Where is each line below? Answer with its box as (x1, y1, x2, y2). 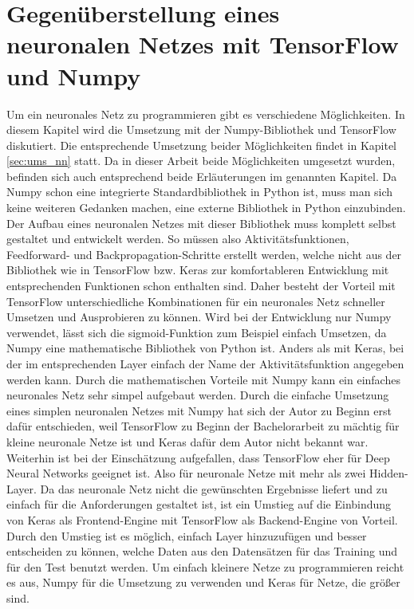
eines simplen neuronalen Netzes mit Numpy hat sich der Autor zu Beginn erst (6, 402, 392, 418)
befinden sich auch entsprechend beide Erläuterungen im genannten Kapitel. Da (6, 167, 397, 184)
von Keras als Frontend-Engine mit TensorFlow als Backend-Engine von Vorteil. (6, 511, 398, 528)
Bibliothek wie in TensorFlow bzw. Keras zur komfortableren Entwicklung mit (6, 261, 389, 278)
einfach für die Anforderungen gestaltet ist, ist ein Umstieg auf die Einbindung (6, 496, 392, 513)
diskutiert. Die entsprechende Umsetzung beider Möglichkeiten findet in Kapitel (6, 136, 397, 153)
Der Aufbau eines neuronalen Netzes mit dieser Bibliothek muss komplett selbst (6, 214, 396, 231)
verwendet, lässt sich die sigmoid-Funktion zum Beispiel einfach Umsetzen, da (6, 324, 387, 340)
